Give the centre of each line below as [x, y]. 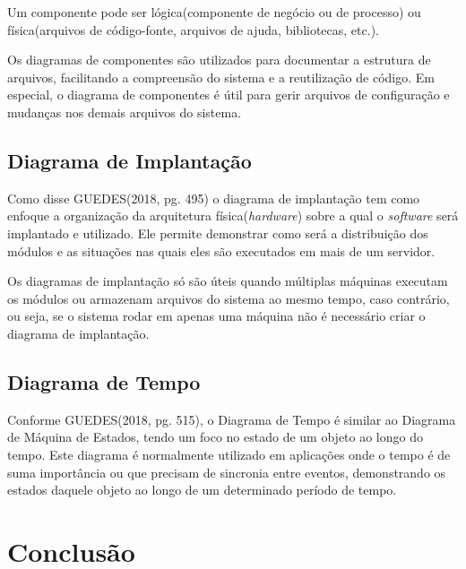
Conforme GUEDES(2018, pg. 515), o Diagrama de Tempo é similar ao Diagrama [232, 419]
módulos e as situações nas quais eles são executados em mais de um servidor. [221, 250]
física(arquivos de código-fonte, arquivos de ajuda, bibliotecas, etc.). [193, 29]
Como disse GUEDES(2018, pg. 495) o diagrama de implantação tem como [214, 198]
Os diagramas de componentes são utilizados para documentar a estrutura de [219, 60]
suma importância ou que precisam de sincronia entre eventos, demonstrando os [227, 472]
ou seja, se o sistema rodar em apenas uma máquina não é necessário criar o [216, 316]
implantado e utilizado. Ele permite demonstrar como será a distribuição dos [218, 233]
